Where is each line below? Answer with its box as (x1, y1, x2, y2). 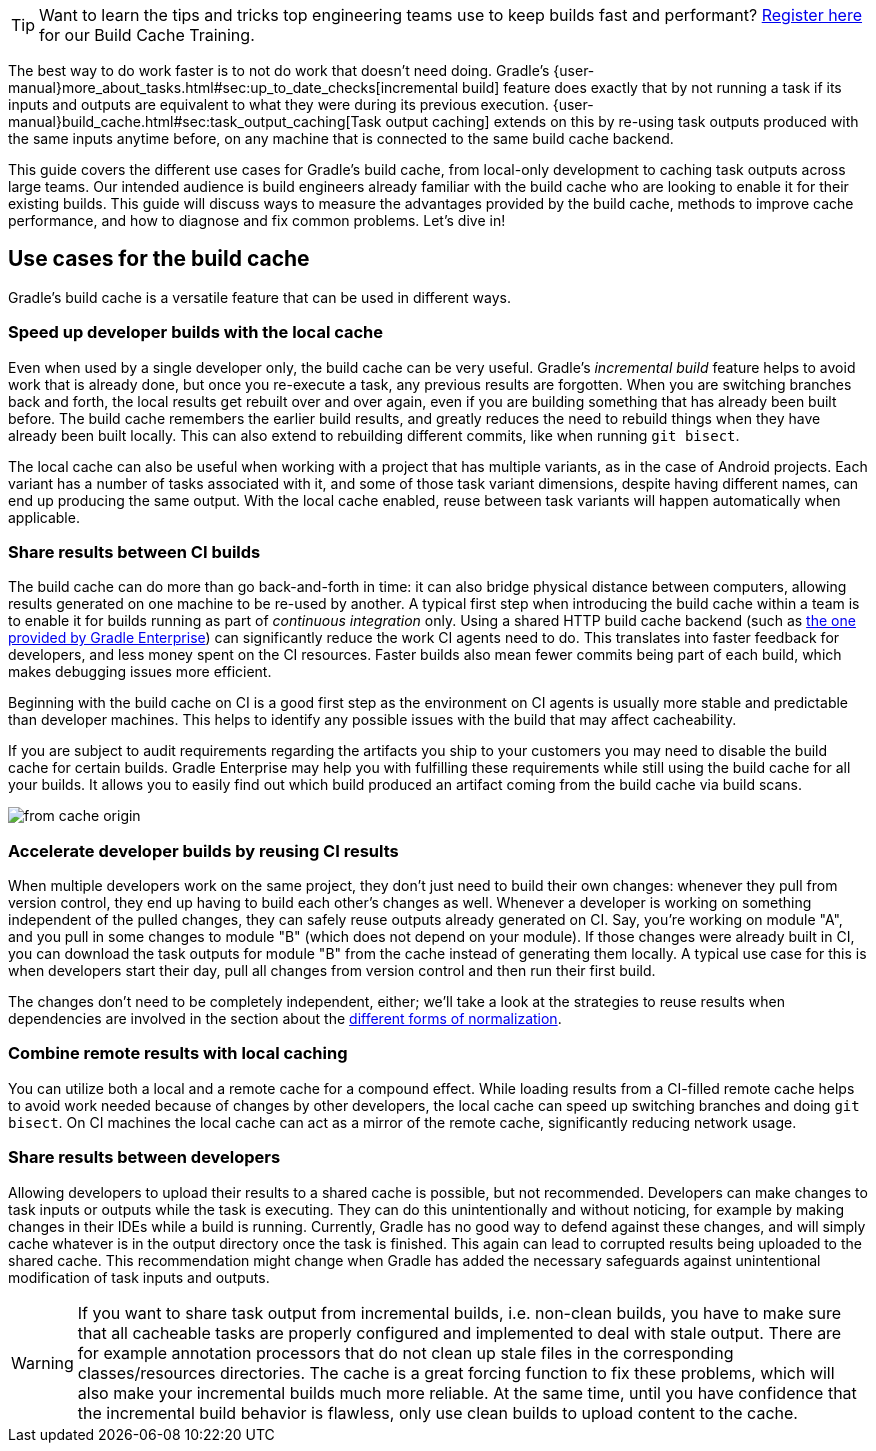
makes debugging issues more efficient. (8, 663, 272, 681)
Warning (11, 1352, 74, 1373)
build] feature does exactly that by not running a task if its (462, 79, 842, 96)
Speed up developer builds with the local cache (8, 322, 384, 343)
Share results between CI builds (8, 541, 261, 562)
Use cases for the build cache (8, 246, 310, 272)
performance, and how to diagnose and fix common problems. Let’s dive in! (8, 212, 506, 229)
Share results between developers (8, 1147, 281, 1168)
